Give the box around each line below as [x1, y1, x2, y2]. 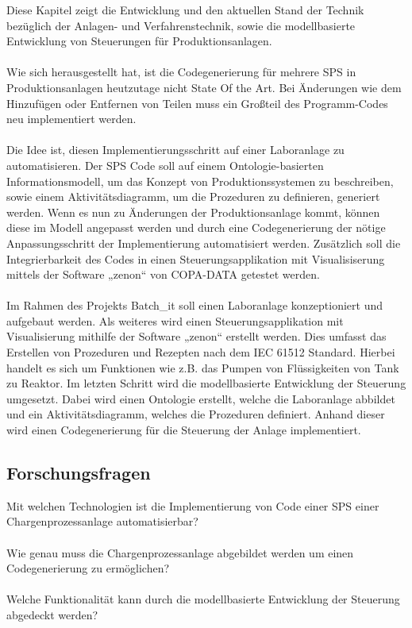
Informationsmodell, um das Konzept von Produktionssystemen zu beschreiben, [6, 172, 394, 189]
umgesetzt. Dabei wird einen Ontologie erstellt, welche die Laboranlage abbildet [6, 390, 395, 406]
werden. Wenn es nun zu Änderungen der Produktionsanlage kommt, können [6, 203, 380, 220]
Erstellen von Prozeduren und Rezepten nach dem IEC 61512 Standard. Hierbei [6, 344, 395, 360]
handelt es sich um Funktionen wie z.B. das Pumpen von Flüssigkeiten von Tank [6, 359, 399, 376]
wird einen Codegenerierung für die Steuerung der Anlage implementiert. [6, 422, 361, 438]
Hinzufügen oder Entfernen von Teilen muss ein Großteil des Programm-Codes [6, 94, 388, 111]
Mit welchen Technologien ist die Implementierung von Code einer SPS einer [6, 497, 379, 514]
